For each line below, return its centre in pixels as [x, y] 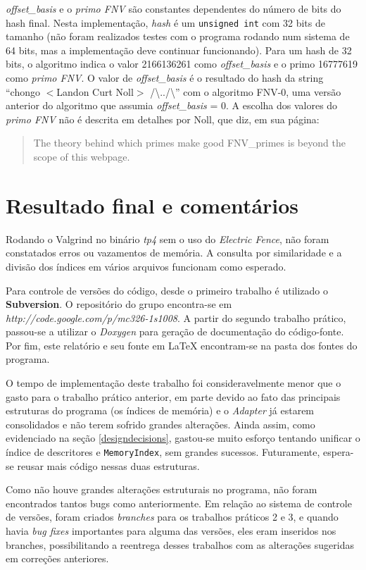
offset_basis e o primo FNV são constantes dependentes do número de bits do [173, 8]
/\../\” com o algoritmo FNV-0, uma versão [246, 91]
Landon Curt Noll [95, 91]
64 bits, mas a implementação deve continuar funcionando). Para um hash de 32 [179, 50]
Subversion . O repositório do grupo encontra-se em [119, 304]
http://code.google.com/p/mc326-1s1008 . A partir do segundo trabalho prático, [176, 317]
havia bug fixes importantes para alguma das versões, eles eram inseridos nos [171, 531]
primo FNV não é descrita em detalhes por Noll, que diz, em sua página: [163, 119]
